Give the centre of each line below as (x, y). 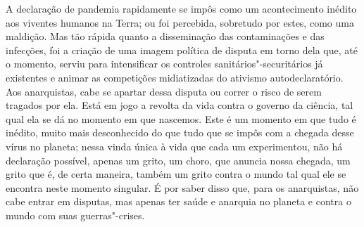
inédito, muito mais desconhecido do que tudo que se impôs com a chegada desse (180, 132)
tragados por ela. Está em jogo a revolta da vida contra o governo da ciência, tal (180, 105)
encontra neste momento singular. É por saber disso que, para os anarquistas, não (182, 187)
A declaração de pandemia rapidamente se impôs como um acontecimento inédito (181, 8)
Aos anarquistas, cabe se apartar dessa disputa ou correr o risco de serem (164, 91)
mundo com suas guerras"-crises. (75, 215)
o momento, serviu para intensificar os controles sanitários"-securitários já (164, 64)
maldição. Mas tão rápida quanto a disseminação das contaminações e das (165, 36)
